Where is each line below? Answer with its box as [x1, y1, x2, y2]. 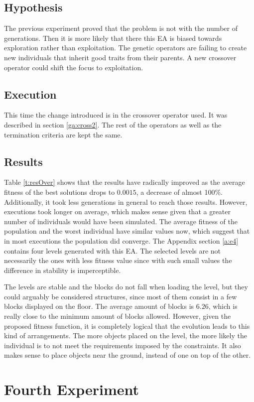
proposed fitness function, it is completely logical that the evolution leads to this [4, 320, 250, 331]
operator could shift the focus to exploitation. [4, 62, 143, 72]
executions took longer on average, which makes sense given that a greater [4, 206, 231, 217]
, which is [208, 301, 238, 311]
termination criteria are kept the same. [4, 129, 123, 139]
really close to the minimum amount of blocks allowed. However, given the [4, 311, 231, 321]
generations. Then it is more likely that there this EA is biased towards [4, 32, 222, 43]
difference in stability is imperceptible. [4, 265, 121, 275]
